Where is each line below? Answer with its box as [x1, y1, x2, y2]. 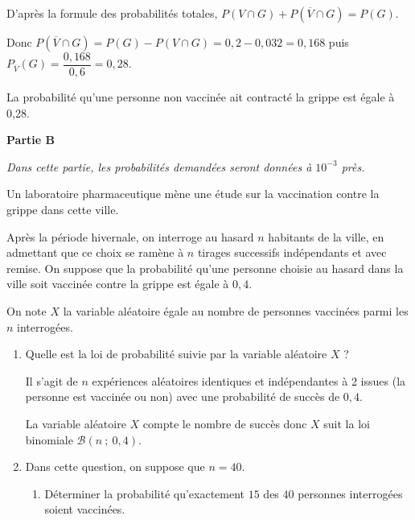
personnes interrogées [298, 485, 403, 501]
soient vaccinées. [44, 501, 125, 518]
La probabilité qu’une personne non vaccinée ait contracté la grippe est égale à [6, 89, 395, 105]
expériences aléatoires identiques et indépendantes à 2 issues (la [92, 372, 406, 389]
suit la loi [323, 415, 370, 431]
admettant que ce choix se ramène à [6, 244, 184, 261]
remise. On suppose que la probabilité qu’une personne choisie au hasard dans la [6, 259, 404, 276]
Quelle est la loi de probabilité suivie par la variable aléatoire [25, 345, 327, 362]
